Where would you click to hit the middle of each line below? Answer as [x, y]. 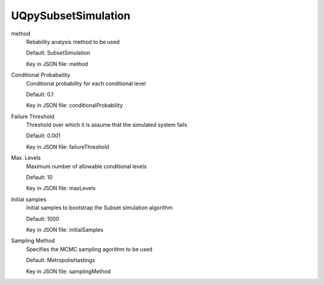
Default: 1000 [43, 218]
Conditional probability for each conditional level [86, 83]
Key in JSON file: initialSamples [65, 229]
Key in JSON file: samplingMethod [68, 271]
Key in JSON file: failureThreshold [67, 146]
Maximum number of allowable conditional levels [86, 166]
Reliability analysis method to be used [73, 41]
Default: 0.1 [40, 94]
